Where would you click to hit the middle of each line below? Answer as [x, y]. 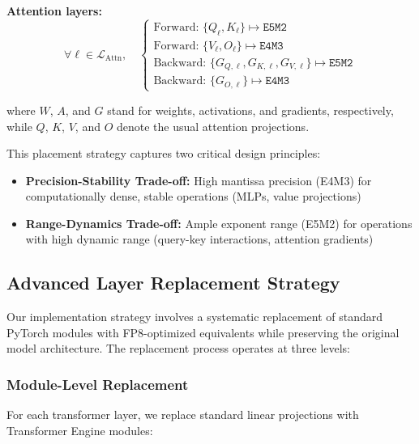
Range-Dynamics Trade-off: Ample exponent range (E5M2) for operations [219, 223]
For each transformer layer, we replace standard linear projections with [183, 414]
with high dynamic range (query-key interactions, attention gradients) [199, 239]
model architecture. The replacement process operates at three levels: [178, 348]
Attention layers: [54, 11]
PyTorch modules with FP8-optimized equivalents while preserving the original [203, 332]
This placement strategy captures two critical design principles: [164, 153]
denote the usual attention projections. [213, 126]
